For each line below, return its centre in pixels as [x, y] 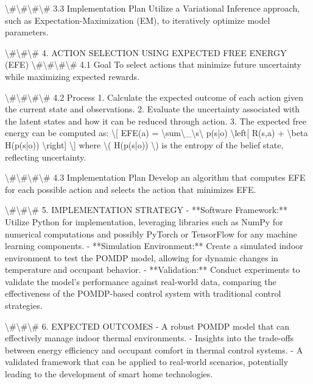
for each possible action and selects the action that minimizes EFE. [131, 189]
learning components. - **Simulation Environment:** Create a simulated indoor [154, 246]
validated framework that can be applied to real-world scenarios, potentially [147, 362]
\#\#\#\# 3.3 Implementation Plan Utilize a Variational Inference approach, [153, 8]
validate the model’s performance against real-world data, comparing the [141, 281]
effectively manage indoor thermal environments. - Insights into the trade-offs [149, 338]
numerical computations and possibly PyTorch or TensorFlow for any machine [151, 234]
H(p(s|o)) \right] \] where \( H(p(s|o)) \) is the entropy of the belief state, [144, 144]
